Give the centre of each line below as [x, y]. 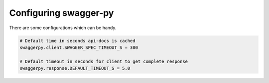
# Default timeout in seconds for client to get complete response [104, 61]
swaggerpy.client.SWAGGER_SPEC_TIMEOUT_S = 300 [79, 47]
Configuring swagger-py [62, 13]
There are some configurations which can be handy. [63, 28]
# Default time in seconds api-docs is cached [77, 41]
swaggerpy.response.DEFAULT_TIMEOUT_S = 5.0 [75, 68]
